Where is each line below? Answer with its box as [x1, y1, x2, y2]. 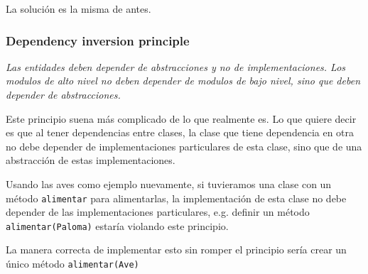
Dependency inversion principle [6, 31, 190, 49]
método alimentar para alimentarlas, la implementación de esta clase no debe [6, 190, 347, 205]
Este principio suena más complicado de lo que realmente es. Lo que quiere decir [6, 111, 357, 126]
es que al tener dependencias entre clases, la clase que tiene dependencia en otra [6, 125, 355, 140]
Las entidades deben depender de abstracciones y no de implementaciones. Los [6, 59, 346, 74]
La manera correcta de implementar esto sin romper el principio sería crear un [6, 242, 347, 257]
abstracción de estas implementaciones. [6, 153, 175, 168]
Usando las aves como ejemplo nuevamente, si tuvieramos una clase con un [6, 176, 332, 191]
